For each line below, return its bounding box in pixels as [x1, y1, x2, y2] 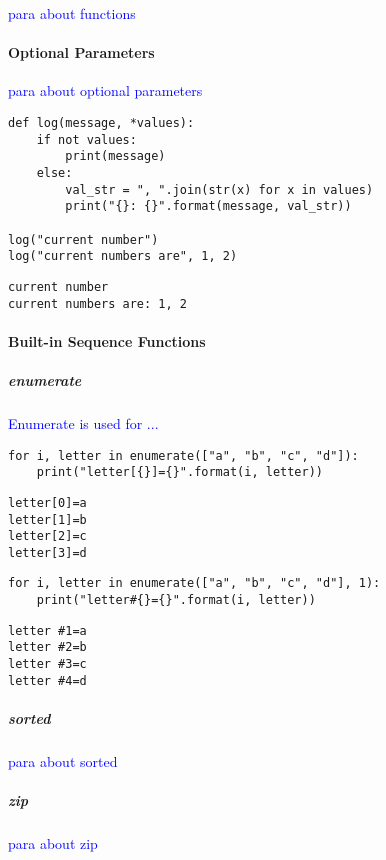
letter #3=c [8, 657, 87, 672]
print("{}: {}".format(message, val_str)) [65, 199, 352, 214]
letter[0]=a [8, 495, 87, 510]
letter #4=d [8, 673, 87, 688]
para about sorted [8, 750, 118, 771]
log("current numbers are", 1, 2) [8, 249, 238, 264]
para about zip [8, 833, 98, 854]
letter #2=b [8, 640, 87, 655]
